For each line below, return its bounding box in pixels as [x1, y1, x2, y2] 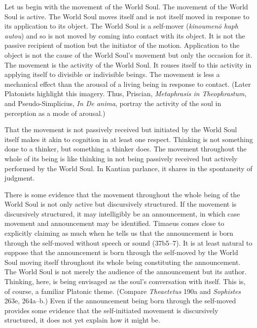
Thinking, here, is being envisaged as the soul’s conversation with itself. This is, [4, 276, 246, 287]
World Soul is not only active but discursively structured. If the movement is [4, 199, 237, 209]
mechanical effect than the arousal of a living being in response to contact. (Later [4, 78, 251, 89]
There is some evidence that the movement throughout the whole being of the [4, 189, 240, 199]
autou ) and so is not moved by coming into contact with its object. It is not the [4, 30, 245, 40]
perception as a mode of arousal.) [4, 108, 106, 118]
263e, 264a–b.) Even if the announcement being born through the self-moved [4, 295, 236, 306]
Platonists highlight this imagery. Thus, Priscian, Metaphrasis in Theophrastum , [4, 88, 247, 99]
